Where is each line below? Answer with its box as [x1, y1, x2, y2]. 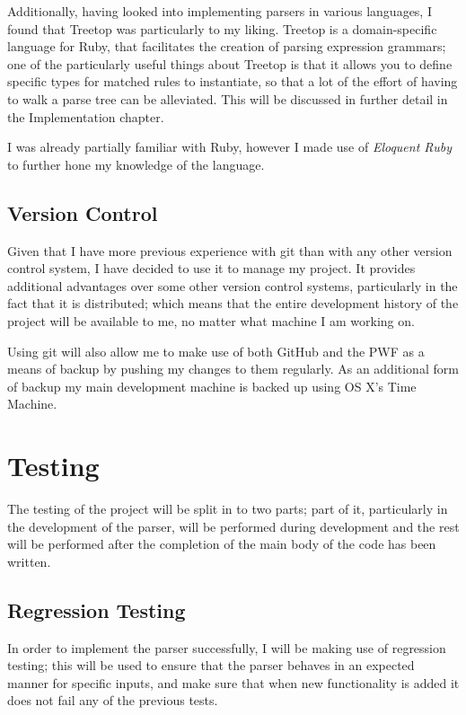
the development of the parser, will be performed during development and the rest [7, 516, 460, 535]
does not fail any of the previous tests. [7, 691, 218, 710]
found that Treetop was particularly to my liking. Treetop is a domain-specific [7, 19, 437, 38]
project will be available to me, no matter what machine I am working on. [7, 311, 415, 330]
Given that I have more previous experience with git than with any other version [7, 241, 453, 260]
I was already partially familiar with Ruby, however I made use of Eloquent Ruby [7, 137, 452, 156]
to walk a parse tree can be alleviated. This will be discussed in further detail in [7, 89, 448, 108]
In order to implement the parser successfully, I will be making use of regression [7, 638, 446, 657]
